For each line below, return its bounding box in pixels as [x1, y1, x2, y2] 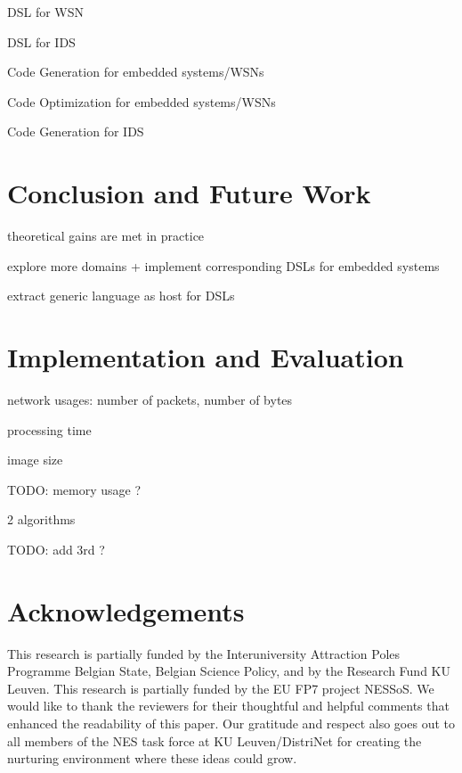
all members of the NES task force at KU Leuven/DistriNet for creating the [7, 731, 422, 750]
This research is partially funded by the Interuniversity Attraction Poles [7, 644, 401, 662]
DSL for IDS [7, 32, 76, 51]
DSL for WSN [7, 3, 85, 21]
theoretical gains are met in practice [7, 226, 205, 245]
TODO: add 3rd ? [7, 539, 105, 558]
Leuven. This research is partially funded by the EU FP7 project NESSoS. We [7, 678, 434, 697]
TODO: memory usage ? [7, 480, 142, 498]
